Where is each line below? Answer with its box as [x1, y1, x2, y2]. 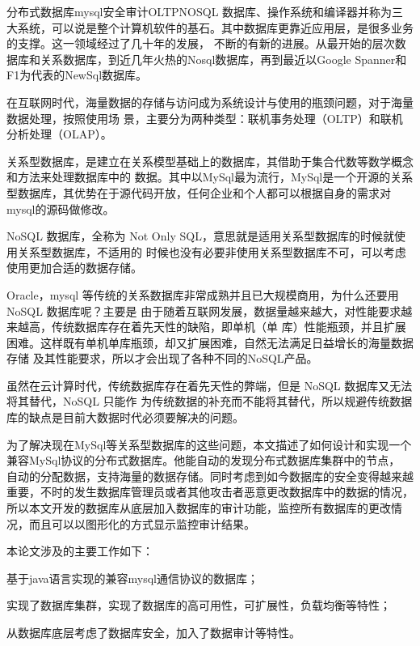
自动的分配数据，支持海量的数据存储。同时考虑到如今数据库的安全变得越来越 [6, 467, 414, 484]
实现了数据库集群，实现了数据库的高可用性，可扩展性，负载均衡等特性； [6, 597, 391, 614]
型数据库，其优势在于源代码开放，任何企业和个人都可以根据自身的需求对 [6, 184, 391, 201]
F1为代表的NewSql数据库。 [6, 66, 148, 83]
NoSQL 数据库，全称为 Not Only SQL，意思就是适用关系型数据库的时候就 [6, 227, 394, 244]
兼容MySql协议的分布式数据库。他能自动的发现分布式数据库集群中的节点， [6, 452, 401, 469]
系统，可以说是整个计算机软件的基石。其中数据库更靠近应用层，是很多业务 [17, 19, 414, 36]
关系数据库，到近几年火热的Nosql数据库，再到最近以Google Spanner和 [40, 50, 407, 67]
